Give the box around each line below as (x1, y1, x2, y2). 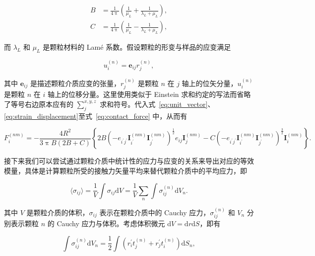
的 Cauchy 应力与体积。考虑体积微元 (47, 218, 165, 229)
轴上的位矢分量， (182, 78, 238, 88)
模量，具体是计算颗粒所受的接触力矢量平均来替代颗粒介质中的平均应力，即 (4, 165, 247, 175)
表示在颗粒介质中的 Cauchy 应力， (99, 207, 210, 217)
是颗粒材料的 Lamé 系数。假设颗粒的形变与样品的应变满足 (43, 42, 231, 52)
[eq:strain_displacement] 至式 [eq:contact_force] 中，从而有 (4, 110, 188, 121)
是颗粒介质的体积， (26, 207, 89, 217)
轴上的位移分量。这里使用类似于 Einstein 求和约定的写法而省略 (47, 89, 251, 99)
